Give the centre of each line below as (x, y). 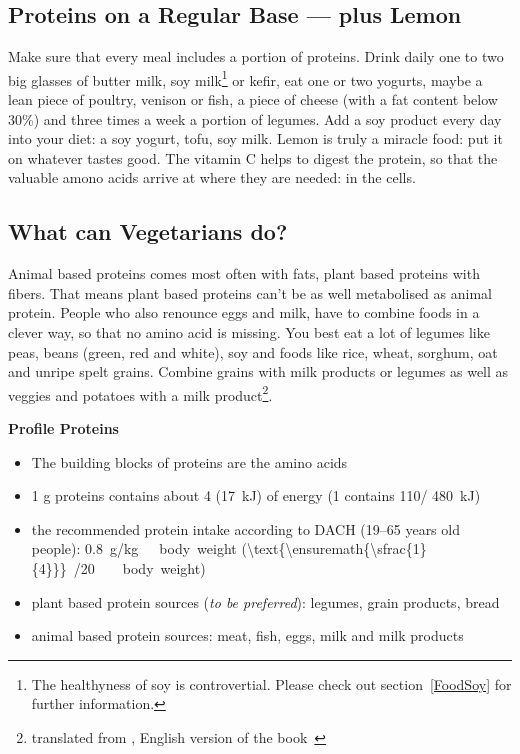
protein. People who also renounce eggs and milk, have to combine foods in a (244, 312)
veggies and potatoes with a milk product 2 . (140, 393)
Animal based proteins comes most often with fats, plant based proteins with (244, 273)
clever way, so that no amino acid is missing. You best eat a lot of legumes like (249, 332)
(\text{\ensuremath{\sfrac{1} (334, 548)
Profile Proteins (63, 428)
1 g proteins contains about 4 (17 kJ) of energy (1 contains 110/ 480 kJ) (256, 495)
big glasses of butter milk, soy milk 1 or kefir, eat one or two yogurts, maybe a (245, 78)
